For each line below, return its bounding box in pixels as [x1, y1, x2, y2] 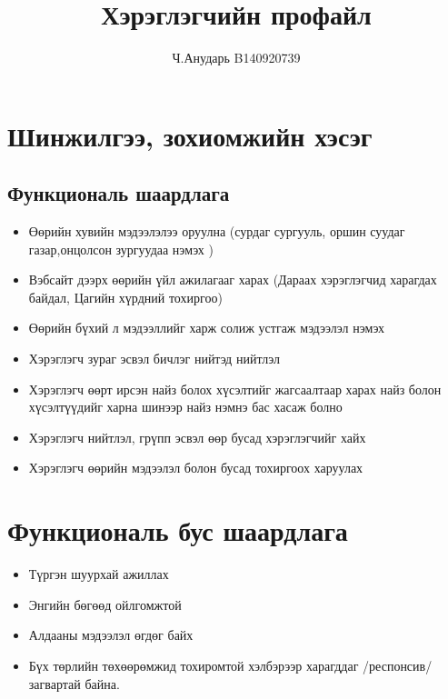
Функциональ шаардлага [7, 179, 230, 207]
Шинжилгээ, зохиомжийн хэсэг [7, 116, 373, 154]
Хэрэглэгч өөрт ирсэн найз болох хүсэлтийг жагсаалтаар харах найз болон [28, 379, 442, 398]
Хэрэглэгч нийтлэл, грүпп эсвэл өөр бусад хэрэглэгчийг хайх [28, 427, 366, 446]
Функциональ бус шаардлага [7, 512, 348, 549]
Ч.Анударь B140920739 [172, 48, 301, 67]
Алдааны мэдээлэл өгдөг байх [28, 625, 194, 644]
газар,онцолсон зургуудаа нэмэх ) [28, 239, 214, 258]
